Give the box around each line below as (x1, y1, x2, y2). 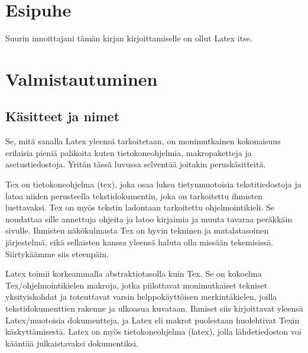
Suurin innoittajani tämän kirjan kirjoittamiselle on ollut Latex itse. (5, 32, 252, 44)
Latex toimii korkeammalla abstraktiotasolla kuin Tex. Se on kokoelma (5, 267, 262, 280)
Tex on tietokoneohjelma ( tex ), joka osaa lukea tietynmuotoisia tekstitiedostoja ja (5, 178, 301, 190)
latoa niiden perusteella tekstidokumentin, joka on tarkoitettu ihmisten (5, 189, 263, 202)
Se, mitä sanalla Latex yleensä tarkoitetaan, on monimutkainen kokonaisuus (5, 135, 281, 147)
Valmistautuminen (5, 66, 158, 90)
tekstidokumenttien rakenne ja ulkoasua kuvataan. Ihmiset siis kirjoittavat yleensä (5, 302, 303, 315)
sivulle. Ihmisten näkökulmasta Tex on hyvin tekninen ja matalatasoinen (5, 224, 269, 237)
